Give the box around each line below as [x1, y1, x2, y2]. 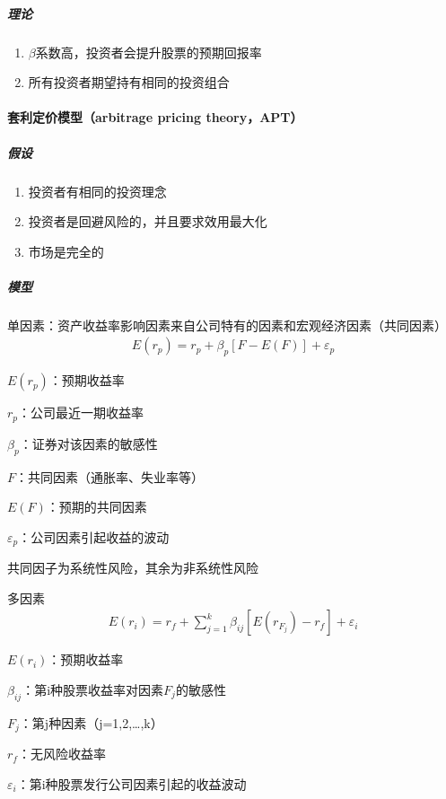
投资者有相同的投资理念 [28, 181, 167, 200]
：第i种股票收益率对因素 [22, 680, 164, 698]
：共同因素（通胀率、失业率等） [15, 467, 205, 486]
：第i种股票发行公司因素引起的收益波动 [16, 774, 247, 793]
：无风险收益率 [17, 744, 106, 763]
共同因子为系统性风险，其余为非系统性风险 [7, 558, 258, 577]
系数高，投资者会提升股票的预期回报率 [35, 42, 262, 61]
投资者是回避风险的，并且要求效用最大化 [28, 212, 267, 231]
